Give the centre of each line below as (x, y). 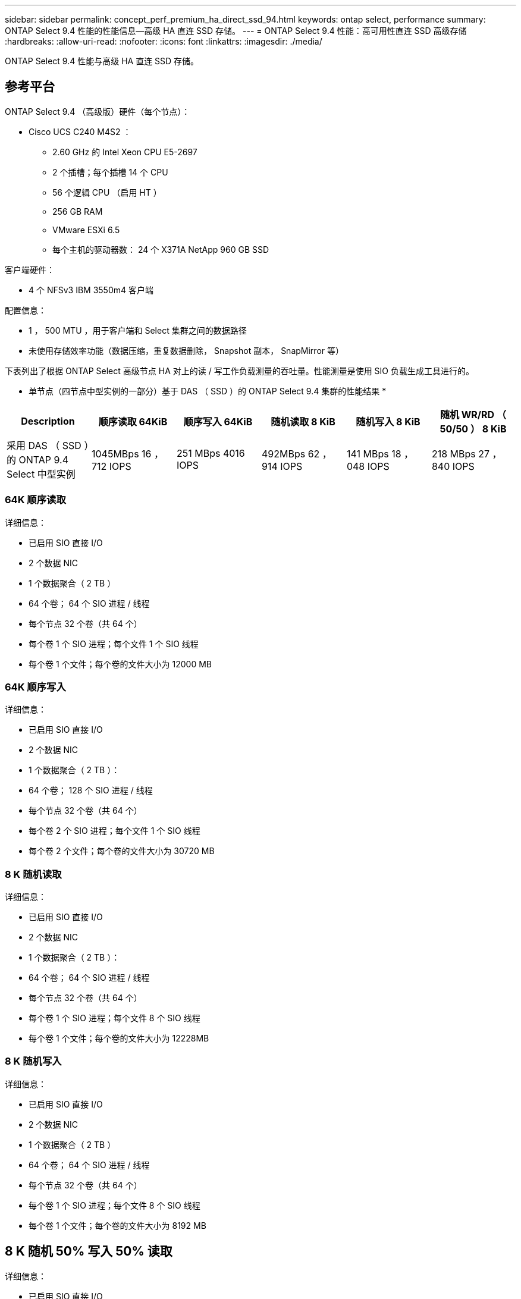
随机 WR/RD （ (473, 414)
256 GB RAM (78, 211)
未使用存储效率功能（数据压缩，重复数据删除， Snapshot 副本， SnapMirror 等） (186, 350)
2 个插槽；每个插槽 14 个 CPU (110, 172)
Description (48, 421)
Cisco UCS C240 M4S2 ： (80, 131)
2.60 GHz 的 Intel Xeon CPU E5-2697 (125, 152)
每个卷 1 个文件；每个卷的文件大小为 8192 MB (117, 1225)
